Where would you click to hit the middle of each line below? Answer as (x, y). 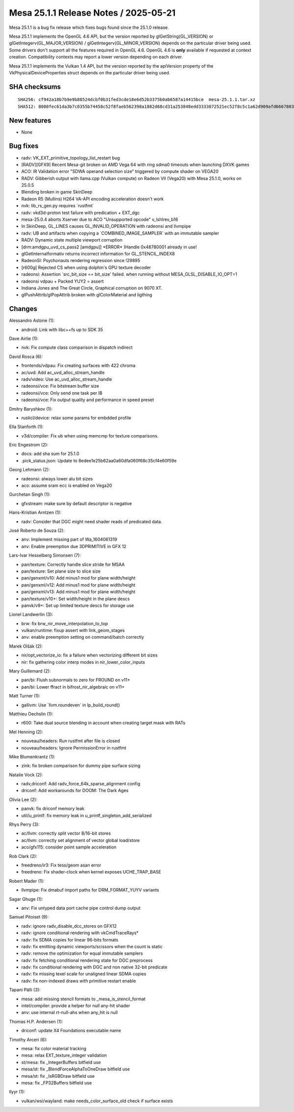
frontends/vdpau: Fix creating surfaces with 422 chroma (78, 365)
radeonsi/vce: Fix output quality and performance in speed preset (88, 400)
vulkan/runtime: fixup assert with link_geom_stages (73, 630)
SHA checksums (35, 86)
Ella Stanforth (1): (26, 427)
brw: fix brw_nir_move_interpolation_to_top (65, 623)
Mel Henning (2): (26, 732)
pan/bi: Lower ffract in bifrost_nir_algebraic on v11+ (73, 687)
